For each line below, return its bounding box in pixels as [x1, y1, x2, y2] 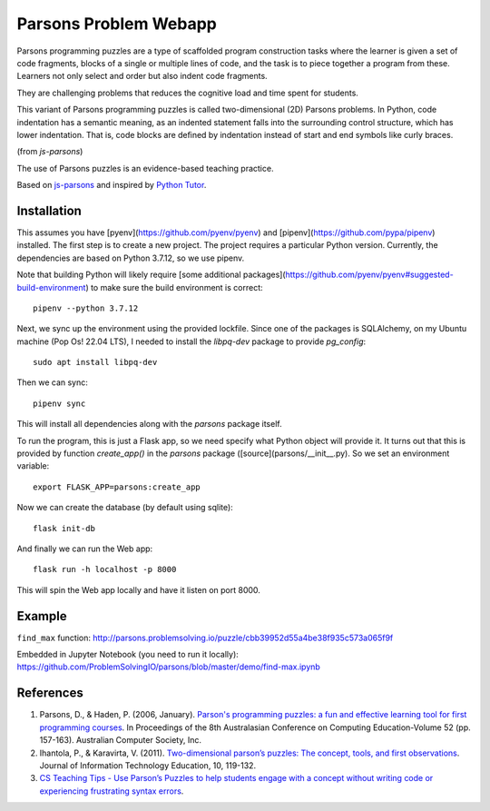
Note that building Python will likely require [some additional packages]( [16, 269, 286, 281]
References [16, 686, 83, 701]
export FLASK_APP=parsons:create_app [33, 481, 201, 492]
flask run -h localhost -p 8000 [33, 564, 177, 575]
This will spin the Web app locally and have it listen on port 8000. [16, 584, 260, 595]
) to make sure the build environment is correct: [85, 282, 263, 292]
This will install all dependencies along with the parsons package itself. [16, 419, 282, 430]
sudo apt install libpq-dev [33, 357, 158, 368]
